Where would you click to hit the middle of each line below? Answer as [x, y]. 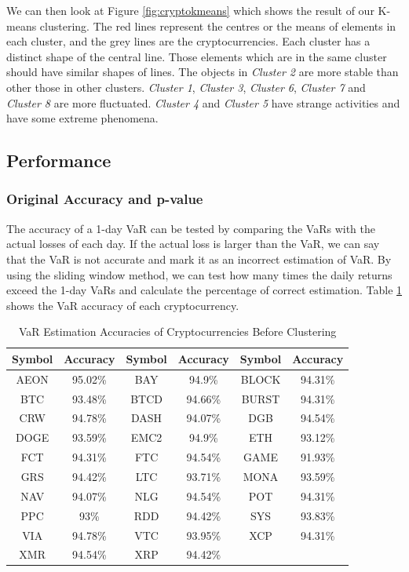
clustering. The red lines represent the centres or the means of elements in [218, 26]
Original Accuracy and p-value [105, 199]
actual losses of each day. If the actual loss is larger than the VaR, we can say [193, 244]
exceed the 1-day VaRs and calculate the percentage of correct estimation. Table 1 [204, 290]
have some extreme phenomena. [82, 118]
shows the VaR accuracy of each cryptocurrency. [123, 305]
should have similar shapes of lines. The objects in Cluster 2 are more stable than [203, 72]
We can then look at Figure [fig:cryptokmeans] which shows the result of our [190, 10]
